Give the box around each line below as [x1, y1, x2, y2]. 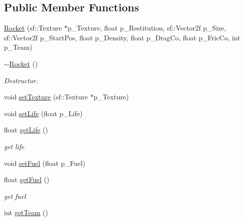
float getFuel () [4, 174, 50, 185]
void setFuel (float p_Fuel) [4, 158, 86, 168]
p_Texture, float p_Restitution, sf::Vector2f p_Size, [68, 23, 226, 33]
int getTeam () [4, 207, 48, 218]
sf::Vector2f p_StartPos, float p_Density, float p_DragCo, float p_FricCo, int [4, 32, 241, 42]
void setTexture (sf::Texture [4, 92, 88, 102]
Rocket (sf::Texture [4, 23, 62, 33]
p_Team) [4, 42, 33, 52]
